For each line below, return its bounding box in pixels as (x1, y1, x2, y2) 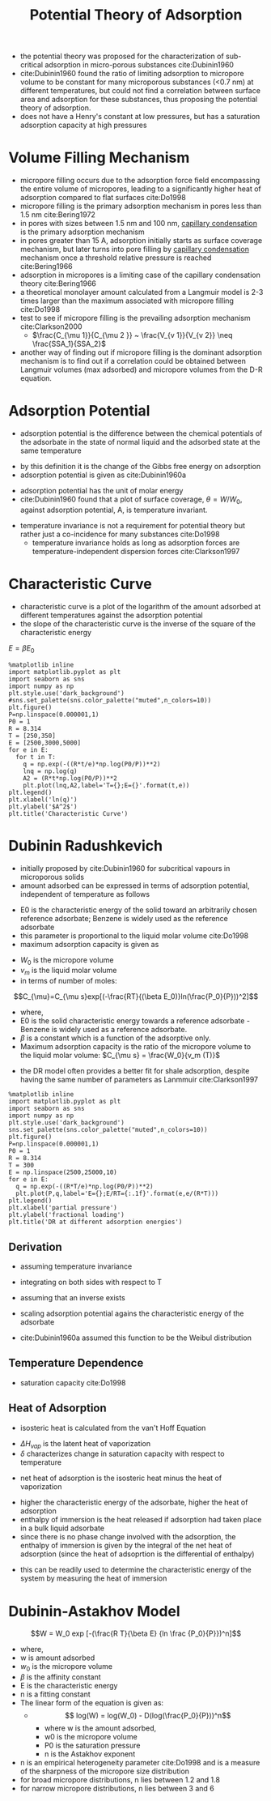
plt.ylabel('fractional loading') (8, 1211, 125, 1219)
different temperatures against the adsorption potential (19, 610, 204, 620)
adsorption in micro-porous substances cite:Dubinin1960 (44, 60, 235, 70)
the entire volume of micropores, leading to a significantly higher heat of (19, 184, 261, 194)
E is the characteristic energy (19, 1681, 118, 1691)
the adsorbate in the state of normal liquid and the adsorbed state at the (19, 437, 260, 447)
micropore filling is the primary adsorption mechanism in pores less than (19, 201, 262, 211)
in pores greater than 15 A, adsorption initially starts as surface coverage (19, 236, 263, 245)
